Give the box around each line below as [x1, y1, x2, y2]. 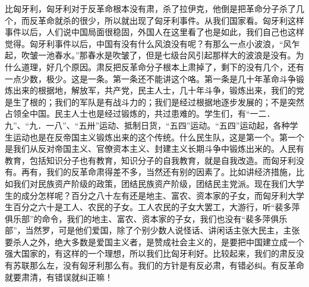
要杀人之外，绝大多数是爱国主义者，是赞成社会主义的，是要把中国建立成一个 [5, 235, 304, 248]
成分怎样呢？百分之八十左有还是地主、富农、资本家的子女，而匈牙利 [21, 189, 288, 201]
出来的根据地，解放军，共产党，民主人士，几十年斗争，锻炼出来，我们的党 [12, 84, 304, 96]
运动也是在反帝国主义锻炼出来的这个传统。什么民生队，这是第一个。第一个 [12, 130, 304, 143]
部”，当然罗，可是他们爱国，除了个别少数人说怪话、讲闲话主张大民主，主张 [5, 224, 300, 236]
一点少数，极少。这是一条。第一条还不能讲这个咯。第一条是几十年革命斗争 [5, 72, 296, 85]
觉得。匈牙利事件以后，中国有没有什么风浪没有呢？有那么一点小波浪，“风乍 [5, 37, 300, 49]
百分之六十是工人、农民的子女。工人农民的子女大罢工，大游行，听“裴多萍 [12, 201, 300, 213]
